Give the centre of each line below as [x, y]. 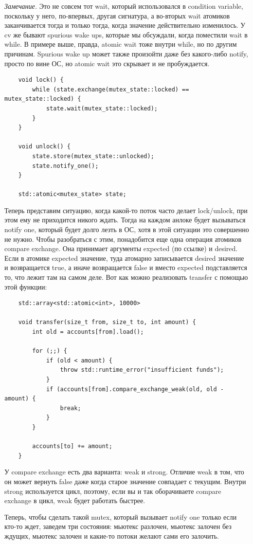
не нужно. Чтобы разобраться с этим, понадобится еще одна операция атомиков [123, 239]
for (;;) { [50, 351]
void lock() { [41, 80]
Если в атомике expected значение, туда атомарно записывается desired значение [124, 258]
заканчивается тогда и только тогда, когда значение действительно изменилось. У [125, 25]
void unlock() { [45, 147]
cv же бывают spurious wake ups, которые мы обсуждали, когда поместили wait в [126, 34]
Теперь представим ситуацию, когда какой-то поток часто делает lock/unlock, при [126, 210]
